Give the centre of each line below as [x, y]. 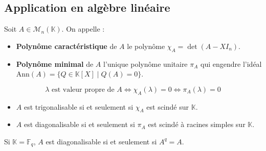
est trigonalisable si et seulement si [79, 106]
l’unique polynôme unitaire [146, 64]
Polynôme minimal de [55, 64]
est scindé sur [168, 106]
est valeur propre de [83, 90]
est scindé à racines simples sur [197, 124]
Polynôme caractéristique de [66, 46]
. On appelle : [83, 29]
